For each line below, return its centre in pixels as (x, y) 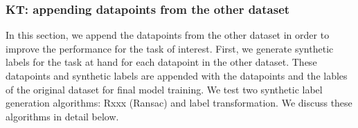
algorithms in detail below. (62, 116)
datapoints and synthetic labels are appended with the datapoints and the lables (177, 75)
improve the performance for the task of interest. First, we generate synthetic (170, 48)
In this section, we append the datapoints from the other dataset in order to (168, 35)
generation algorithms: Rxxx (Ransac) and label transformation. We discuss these (179, 103)
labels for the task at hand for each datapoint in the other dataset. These (161, 62)
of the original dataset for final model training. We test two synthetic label (164, 89)
